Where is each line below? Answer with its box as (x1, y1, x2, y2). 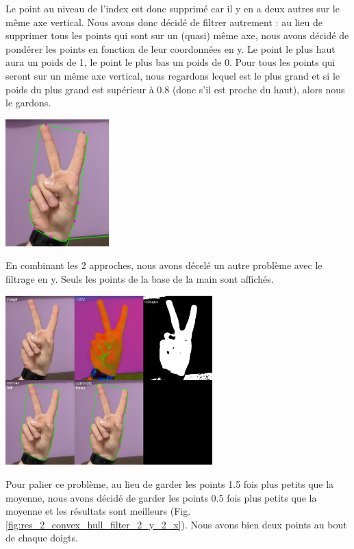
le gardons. (5, 95, 51, 110)
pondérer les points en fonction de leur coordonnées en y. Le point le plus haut (5, 41, 336, 56)
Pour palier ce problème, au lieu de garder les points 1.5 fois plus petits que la (5, 477, 334, 491)
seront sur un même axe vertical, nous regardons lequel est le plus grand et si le (5, 68, 340, 82)
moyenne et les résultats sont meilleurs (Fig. (5, 504, 191, 518)
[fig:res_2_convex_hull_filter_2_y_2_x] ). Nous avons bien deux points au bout (5, 517, 347, 531)
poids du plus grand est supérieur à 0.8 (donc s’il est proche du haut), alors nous (5, 82, 345, 96)
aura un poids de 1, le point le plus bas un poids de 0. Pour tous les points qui (5, 55, 336, 69)
